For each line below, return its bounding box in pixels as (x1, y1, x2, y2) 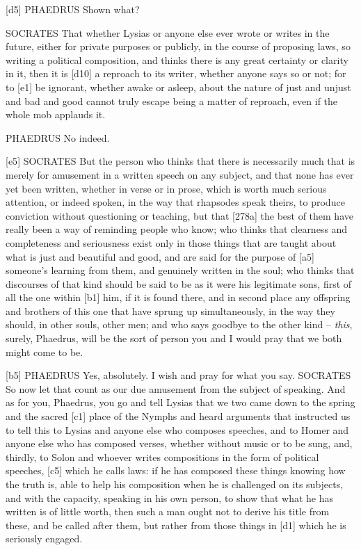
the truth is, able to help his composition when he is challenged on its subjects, (6, 477, 344, 491)
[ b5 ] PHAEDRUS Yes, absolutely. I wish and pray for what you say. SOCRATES (6, 368, 351, 382)
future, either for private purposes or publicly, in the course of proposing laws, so (6, 39, 351, 54)
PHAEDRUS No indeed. (6, 130, 110, 145)
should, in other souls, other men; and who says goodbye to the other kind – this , (6, 317, 353, 332)
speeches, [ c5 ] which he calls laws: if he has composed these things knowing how (6, 463, 346, 478)
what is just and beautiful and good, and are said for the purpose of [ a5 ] (6, 249, 314, 264)
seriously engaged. (6, 531, 83, 546)
